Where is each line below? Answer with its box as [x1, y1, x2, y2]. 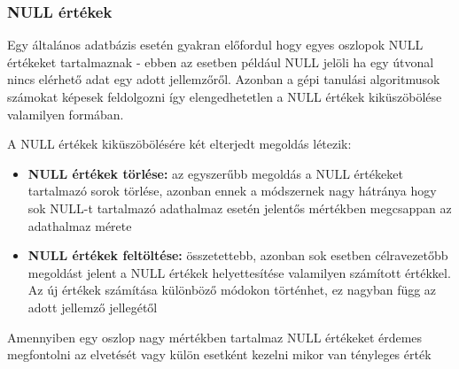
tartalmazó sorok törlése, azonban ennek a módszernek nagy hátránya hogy [27, 181, 437, 200]
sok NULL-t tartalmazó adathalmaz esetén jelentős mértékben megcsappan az [27, 198, 452, 217]
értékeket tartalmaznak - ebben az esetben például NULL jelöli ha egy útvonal [7, 52, 434, 71]
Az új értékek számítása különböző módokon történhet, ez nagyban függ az [27, 281, 437, 299]
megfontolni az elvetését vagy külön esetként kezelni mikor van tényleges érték [7, 345, 432, 364]
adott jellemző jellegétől [27, 297, 158, 316]
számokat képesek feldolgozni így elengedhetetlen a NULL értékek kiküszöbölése [7, 88, 442, 105]
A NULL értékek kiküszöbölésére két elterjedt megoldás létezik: [7, 135, 352, 153]
